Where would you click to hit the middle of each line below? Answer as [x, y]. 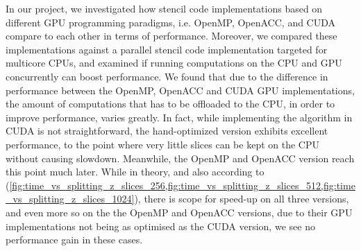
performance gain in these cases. [74, 240]
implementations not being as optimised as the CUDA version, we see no [160, 226]
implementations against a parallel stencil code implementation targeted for [167, 49]
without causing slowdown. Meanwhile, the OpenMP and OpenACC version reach [180, 158]
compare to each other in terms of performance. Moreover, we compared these [171, 36]
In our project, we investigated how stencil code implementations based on [164, 8]
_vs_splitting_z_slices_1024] [70, 199]
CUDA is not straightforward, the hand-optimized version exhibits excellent [167, 131]
